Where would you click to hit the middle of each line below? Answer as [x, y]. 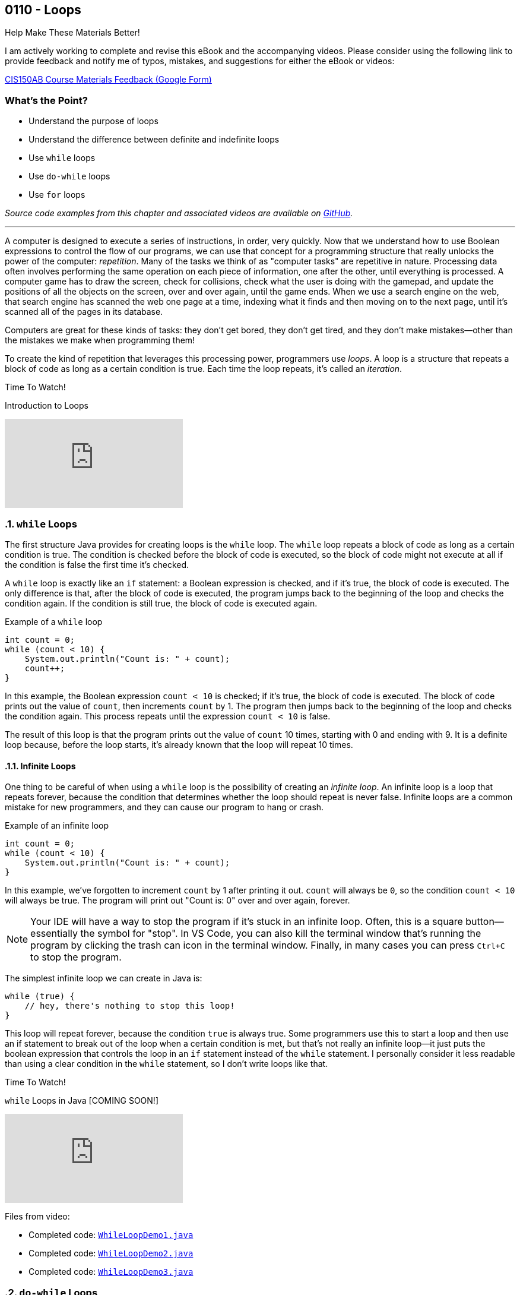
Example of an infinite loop [57, 826]
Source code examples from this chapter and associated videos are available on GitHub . [179, 213]
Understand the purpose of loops [93, 121]
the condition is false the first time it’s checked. [97, 564]
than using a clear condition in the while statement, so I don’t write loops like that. [167, 1064]
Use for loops [57, 195]
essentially [54, 934]
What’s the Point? [46, 100]
